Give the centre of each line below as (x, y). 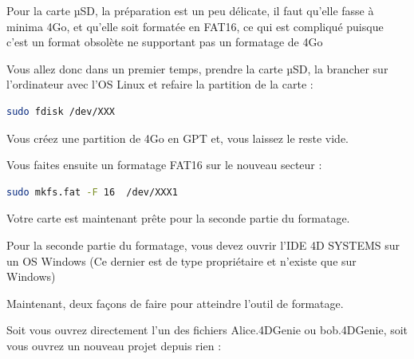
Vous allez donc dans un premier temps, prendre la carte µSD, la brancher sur (197, 68)
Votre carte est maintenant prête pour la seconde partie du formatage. (178, 218)
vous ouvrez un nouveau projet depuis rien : (114, 345)
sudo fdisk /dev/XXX (61, 111)
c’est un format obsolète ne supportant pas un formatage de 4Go (165, 42)
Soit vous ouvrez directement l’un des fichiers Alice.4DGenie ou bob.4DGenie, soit (207, 330)
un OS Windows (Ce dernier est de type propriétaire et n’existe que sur (181, 260)
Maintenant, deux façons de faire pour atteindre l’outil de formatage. (175, 303)
